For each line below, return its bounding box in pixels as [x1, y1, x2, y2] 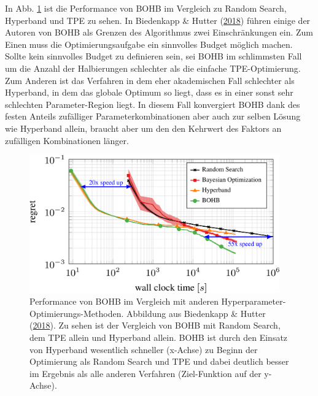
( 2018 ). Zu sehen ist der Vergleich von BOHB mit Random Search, [29, 319, 281, 332]
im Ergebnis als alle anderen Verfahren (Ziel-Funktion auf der [29, 367, 262, 379]
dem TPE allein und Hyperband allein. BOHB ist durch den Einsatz [29, 331, 288, 344]
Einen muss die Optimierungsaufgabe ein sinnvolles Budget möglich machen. [5, 37, 293, 50]
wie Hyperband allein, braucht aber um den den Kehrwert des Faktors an [5, 121, 282, 134]
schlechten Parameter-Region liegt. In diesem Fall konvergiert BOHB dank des [5, 97, 300, 110]
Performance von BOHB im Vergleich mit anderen [29, 295, 219, 308]
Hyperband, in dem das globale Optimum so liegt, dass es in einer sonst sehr [5, 86, 293, 99]
